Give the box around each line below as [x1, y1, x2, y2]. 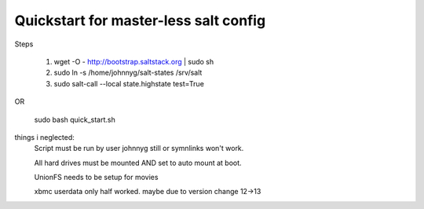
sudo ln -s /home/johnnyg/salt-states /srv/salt [53, 68, 203, 78]
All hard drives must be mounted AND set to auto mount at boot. [34, 158, 243, 167]
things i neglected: [14, 132, 75, 141]
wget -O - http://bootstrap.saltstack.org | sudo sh [53, 57, 214, 66]
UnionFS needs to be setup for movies [34, 173, 159, 182]
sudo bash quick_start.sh [34, 115, 115, 124]
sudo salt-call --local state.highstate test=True [53, 79, 204, 88]
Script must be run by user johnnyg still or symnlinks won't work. [34, 144, 244, 153]
